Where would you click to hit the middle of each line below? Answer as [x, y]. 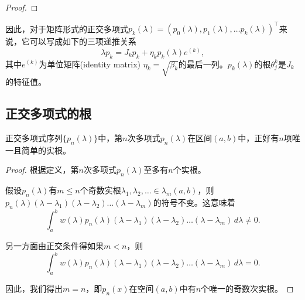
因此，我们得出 [34, 289]
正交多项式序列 [34, 138]
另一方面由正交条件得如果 [54, 246]
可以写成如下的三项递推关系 [83, 41]
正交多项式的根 [48, 113]
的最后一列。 [203, 64]
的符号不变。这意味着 [194, 202]
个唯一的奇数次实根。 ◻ [247, 289]
